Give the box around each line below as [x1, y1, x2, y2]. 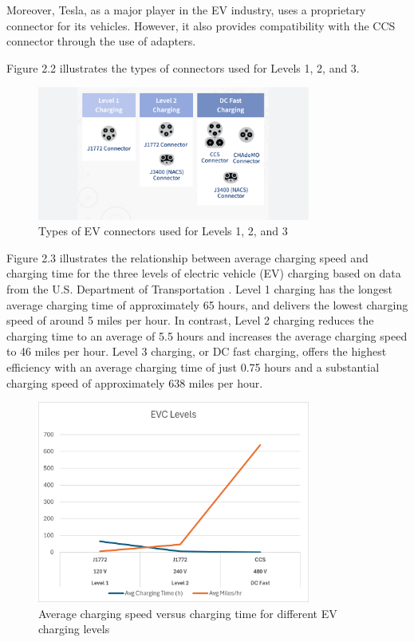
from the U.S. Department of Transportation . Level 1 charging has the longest [6, 281, 392, 297]
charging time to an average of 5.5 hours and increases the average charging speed [6, 327, 408, 344]
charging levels [38, 620, 110, 637]
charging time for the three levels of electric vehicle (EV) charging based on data [6, 265, 401, 282]
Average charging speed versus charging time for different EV [38, 605, 337, 621]
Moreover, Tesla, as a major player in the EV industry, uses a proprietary [6, 2, 366, 18]
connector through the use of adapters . [6, 33, 196, 49]
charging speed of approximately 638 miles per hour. [6, 374, 263, 391]
